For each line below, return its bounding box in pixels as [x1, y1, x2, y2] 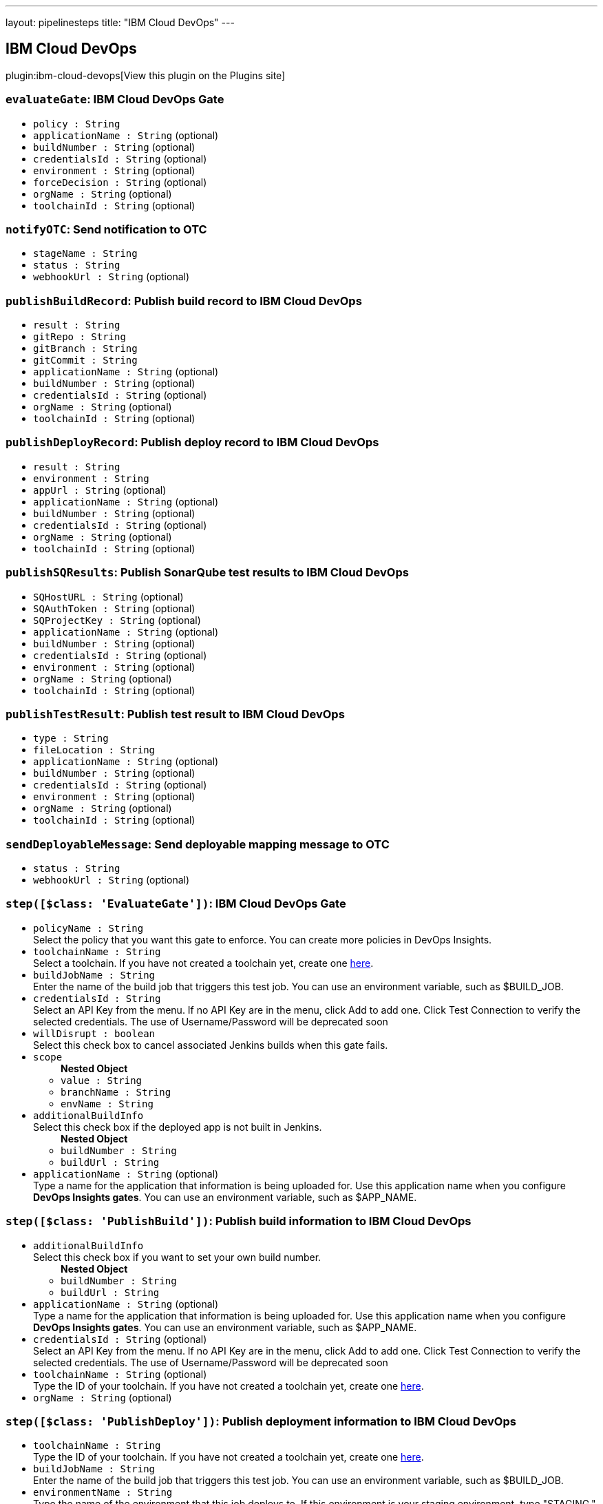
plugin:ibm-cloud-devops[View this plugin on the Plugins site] [6, 69, 286, 81]
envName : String [61, 1098, 154, 1109]
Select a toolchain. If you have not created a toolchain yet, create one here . [33, 957, 374, 969]
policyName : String [33, 922, 144, 934]
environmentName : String [33, 1487, 173, 1498]
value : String [61, 1074, 142, 1086]
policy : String [33, 118, 120, 129]
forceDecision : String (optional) [33, 176, 207, 188]
